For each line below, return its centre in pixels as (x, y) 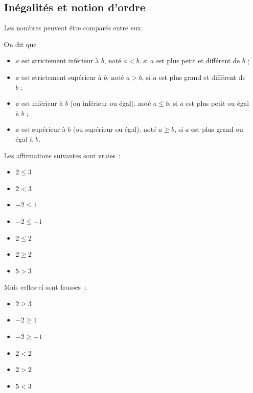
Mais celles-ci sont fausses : (45, 287)
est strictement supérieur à (61, 77)
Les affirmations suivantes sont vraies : (62, 155)
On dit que (20, 44)
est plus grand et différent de (202, 77)
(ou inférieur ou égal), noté (111, 103)
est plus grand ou (217, 129)
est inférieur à (42, 103)
